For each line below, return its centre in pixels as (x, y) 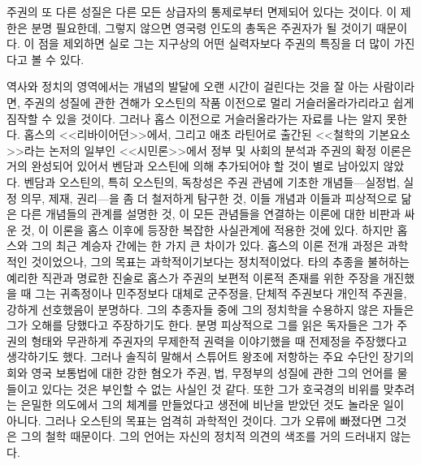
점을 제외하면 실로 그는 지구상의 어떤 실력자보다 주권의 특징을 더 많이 (214, 43)
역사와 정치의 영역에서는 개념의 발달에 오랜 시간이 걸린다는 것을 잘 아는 (188, 86)
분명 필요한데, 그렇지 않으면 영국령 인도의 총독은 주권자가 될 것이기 (202, 27)
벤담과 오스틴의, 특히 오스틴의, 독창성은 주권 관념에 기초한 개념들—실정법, (212, 181)
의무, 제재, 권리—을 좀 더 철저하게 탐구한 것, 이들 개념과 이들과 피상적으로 (209, 198)
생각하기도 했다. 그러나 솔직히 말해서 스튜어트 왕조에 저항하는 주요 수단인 (193, 357)
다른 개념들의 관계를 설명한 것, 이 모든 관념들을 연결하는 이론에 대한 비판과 (210, 214)
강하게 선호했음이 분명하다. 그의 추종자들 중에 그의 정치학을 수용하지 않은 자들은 (210, 309)
